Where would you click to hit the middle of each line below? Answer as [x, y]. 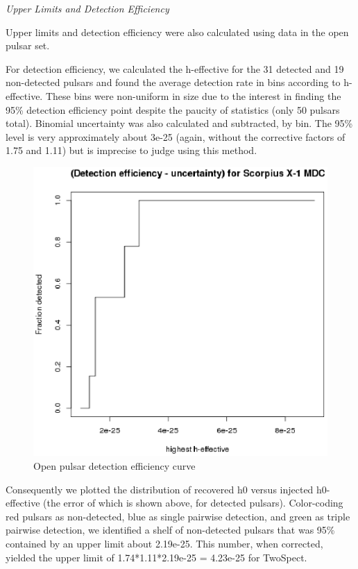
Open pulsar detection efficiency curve [114, 465]
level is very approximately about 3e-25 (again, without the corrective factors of [176, 136]
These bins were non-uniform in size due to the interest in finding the [193, 95]
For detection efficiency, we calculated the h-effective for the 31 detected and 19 [175, 68]
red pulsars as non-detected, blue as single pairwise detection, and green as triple [178, 516]
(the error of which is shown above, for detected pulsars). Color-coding [193, 503]
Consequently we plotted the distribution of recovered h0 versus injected [160, 489]
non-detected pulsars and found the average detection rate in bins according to [173, 82]
